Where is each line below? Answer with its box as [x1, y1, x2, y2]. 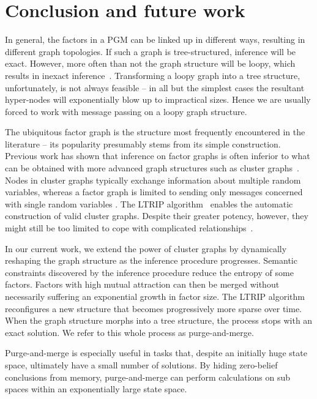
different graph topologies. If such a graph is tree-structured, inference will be [5, 45, 296, 58]
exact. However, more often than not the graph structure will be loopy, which [5, 57, 296, 70]
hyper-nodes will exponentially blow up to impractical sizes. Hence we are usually [5, 93, 311, 106]
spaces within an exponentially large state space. [5, 382, 187, 395]
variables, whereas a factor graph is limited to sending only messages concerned [5, 185, 303, 198]
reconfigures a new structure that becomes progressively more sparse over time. [5, 302, 302, 315]
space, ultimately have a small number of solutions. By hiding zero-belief [5, 358, 278, 371]
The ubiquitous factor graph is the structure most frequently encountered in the [5, 125, 305, 138]
